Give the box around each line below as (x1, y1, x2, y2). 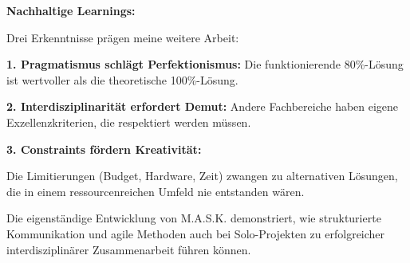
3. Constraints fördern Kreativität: (6, 140, 202, 157)
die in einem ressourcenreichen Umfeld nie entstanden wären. (6, 183, 305, 199)
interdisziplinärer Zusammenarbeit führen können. (6, 241, 251, 257)
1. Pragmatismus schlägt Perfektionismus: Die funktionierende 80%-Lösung (6, 56, 404, 73)
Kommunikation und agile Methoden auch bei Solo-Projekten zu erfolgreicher (6, 225, 385, 241)
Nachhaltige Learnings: (6, 2, 136, 18)
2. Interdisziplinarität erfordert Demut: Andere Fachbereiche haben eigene (6, 98, 399, 115)
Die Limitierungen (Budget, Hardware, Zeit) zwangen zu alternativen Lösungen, (6, 167, 398, 184)
